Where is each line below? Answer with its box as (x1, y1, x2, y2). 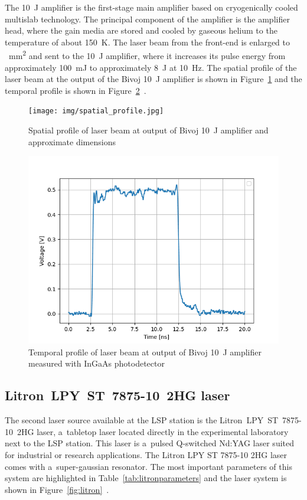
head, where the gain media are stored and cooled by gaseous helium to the (5, 24, 277, 37)
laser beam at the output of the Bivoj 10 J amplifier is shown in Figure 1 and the (5, 73, 302, 85)
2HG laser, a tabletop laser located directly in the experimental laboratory (17, 425, 289, 437)
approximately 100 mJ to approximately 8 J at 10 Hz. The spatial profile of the (5, 61, 297, 73)
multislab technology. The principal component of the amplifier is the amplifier (5, 12, 290, 25)
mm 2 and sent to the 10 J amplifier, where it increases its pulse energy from (8, 48, 286, 62)
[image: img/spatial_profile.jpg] (28, 107, 164, 116)
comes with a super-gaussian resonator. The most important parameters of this (5, 460, 292, 472)
